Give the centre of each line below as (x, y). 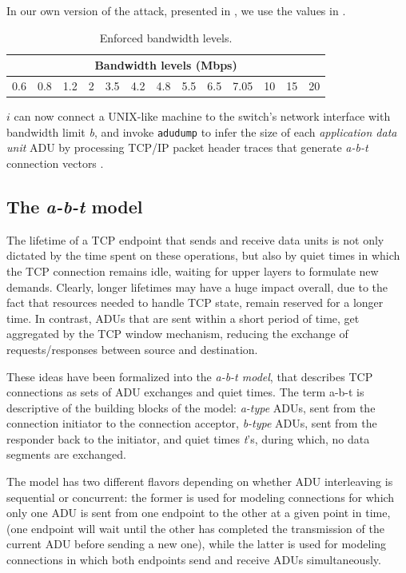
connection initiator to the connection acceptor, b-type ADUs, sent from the (192, 423)
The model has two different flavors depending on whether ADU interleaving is (200, 481)
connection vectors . (55, 163)
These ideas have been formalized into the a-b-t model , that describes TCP (190, 376)
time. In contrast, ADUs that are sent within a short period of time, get (183, 318)
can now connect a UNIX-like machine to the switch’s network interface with (202, 116)
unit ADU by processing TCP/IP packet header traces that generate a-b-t (187, 147)
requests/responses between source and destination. (132, 349)
